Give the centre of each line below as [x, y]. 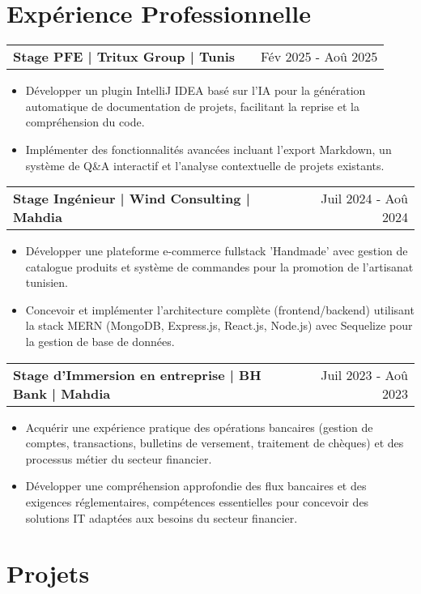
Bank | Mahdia [62, 393]
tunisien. [47, 282]
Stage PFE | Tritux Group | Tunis [124, 57]
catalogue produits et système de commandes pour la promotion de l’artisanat [219, 266]
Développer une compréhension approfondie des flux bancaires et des [196, 486]
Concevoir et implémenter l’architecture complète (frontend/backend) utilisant [220, 309]
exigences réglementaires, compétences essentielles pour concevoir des [197, 502]
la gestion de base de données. [100, 342]
